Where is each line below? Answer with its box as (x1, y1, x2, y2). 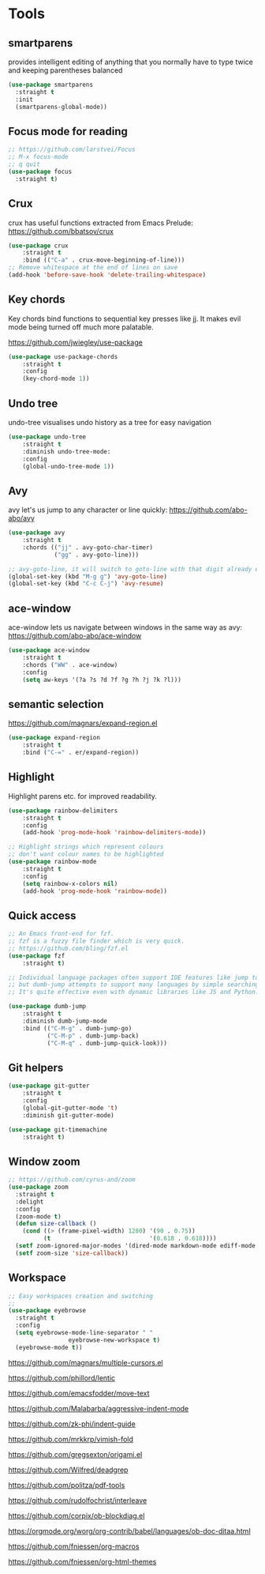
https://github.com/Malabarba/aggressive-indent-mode (8, 1403, 189, 1413)
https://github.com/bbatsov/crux (8, 226, 114, 235)
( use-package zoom (8, 1183, 69, 1192)
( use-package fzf (8, 951, 65, 960)
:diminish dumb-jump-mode (22, 1017, 108, 1025)
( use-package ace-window (8, 646, 90, 654)
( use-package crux (8, 242, 69, 250)
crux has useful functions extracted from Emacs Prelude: (8, 218, 193, 228)
